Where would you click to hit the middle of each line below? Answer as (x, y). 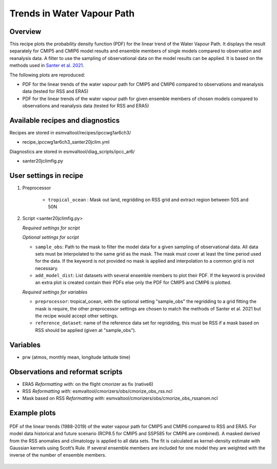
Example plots (33, 413)
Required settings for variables (55, 292)
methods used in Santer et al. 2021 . (47, 65)
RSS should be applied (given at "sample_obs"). (86, 330)
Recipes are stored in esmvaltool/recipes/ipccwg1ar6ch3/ (70, 133)
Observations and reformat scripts (66, 372)
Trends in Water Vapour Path (72, 13)
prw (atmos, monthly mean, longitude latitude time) (76, 357)
